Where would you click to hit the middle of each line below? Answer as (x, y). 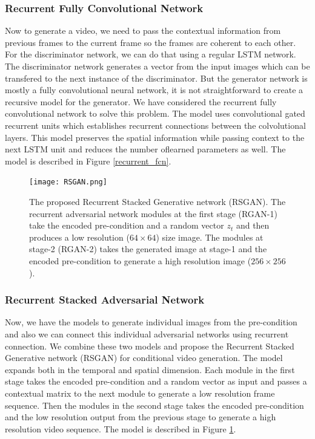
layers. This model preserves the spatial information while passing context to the (155, 137)
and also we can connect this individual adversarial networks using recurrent (147, 333)
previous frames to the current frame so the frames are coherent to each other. (151, 42)
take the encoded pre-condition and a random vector (127, 225)
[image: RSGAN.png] (68, 182)
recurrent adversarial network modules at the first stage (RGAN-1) (153, 213)
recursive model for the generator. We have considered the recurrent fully (141, 101)
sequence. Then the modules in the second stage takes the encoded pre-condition (154, 405)
